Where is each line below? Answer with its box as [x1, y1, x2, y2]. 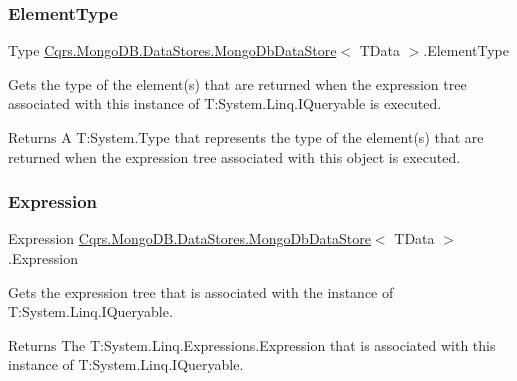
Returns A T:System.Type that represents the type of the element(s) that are [8, 127, 484, 147]
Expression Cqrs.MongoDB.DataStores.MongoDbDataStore [8, 228, 371, 249]
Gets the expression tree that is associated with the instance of [8, 281, 394, 302]
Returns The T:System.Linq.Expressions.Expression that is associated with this [8, 334, 496, 355]
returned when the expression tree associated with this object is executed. [8, 146, 461, 167]
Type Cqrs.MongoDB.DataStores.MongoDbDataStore [8, 40, 337, 61]
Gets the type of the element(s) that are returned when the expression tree [8, 73, 467, 94]
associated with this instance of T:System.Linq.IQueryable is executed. [8, 93, 442, 114]
